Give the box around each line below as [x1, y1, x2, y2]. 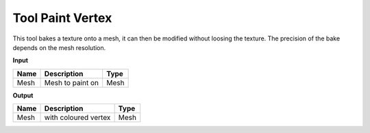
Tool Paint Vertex [12, 10, 112, 25]
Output [12, 91, 34, 99]
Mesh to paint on [44, 77, 99, 87]
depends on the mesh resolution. [12, 43, 106, 51]
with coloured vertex [44, 113, 111, 123]
